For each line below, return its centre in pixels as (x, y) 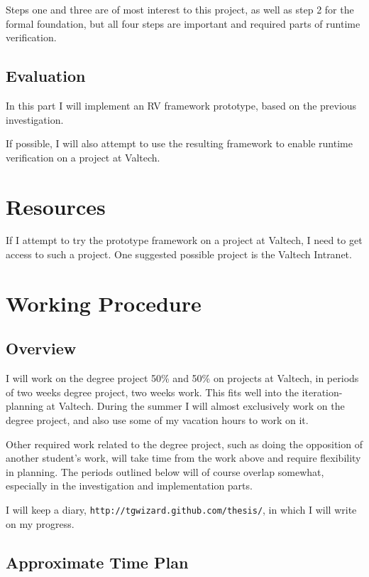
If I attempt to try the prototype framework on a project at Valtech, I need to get (184, 240)
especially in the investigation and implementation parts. (129, 486)
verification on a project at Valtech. (83, 157)
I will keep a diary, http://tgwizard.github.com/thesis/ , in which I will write (181, 509)
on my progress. (40, 523)
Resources (56, 206)
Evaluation (46, 76)
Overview (41, 348)
